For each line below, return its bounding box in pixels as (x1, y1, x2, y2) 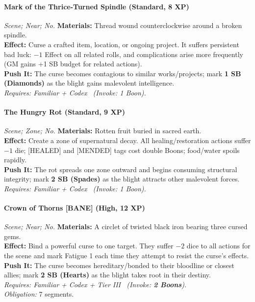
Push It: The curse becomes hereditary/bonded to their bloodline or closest (4, 260, 234, 270)
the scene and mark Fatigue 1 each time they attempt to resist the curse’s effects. (4, 250, 249, 261)
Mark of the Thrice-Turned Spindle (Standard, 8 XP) (4, 1, 189, 11)
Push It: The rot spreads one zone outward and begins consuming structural (4, 164, 237, 174)
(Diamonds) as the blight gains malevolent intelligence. (4, 78, 175, 88)
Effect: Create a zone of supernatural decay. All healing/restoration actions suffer (4, 135, 251, 145)
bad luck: (4, 49, 32, 59)
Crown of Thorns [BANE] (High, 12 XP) (4, 203, 145, 213)
